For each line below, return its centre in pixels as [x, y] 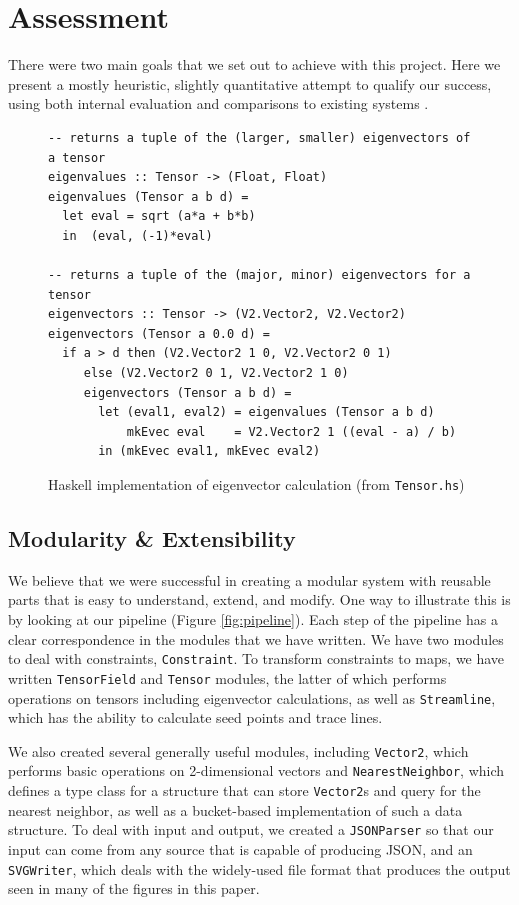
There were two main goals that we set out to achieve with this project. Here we [254, 64]
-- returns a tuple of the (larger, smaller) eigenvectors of [259, 137]
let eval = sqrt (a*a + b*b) [159, 216]
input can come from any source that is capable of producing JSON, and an [240, 849]
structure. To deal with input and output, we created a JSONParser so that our [251, 829]
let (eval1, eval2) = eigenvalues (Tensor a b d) [266, 412]
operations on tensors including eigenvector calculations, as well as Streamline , [252, 697]
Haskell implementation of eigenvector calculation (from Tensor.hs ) [256, 484]
